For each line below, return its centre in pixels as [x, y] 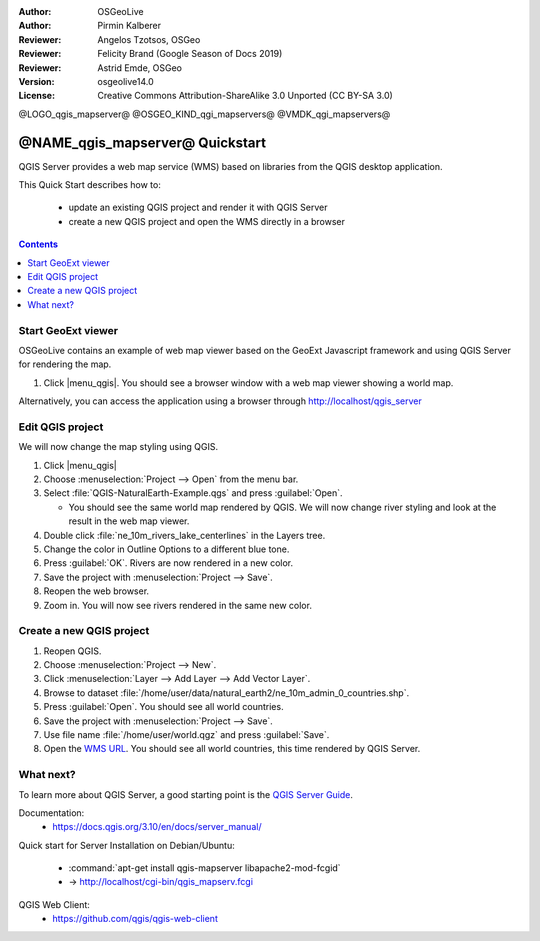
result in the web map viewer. [129, 521]
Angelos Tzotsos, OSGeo [149, 39]
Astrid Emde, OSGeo [140, 67]
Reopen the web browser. [96, 591]
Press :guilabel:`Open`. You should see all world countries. [163, 707]
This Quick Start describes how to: [90, 185]
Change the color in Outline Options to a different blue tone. [166, 549]
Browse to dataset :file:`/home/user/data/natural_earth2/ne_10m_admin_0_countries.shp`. [226, 692]
